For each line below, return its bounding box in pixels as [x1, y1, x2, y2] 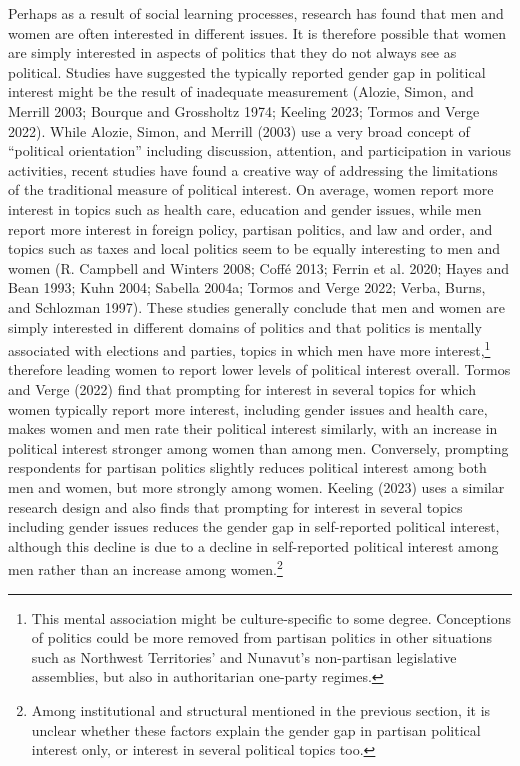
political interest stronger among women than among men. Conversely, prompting [8, 437, 509, 458]
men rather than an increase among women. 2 [8, 556, 283, 579]
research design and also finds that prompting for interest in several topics [8, 496, 463, 517]
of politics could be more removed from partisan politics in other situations [31, 627, 493, 648]
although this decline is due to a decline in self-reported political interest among [8, 535, 499, 556]
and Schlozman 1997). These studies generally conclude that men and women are [8, 296, 505, 317]
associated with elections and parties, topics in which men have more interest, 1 [8, 337, 491, 360]
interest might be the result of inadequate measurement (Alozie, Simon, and [8, 81, 474, 102]
